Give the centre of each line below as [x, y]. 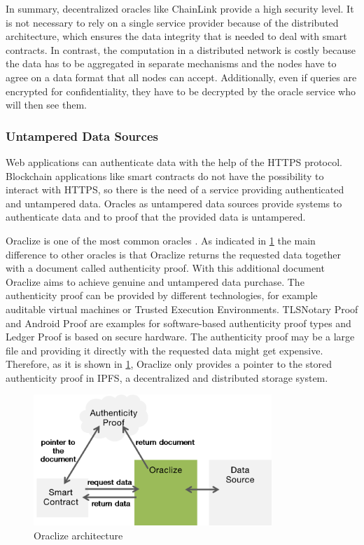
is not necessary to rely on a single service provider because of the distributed [172, 22]
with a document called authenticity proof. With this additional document [165, 268]
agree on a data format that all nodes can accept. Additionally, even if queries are [181, 77]
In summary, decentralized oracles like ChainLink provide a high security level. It [180, 8]
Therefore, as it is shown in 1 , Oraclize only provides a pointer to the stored [169, 364]
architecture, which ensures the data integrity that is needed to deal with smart [176, 36]
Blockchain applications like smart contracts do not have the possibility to [165, 175]
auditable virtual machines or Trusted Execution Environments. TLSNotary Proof [182, 309]
